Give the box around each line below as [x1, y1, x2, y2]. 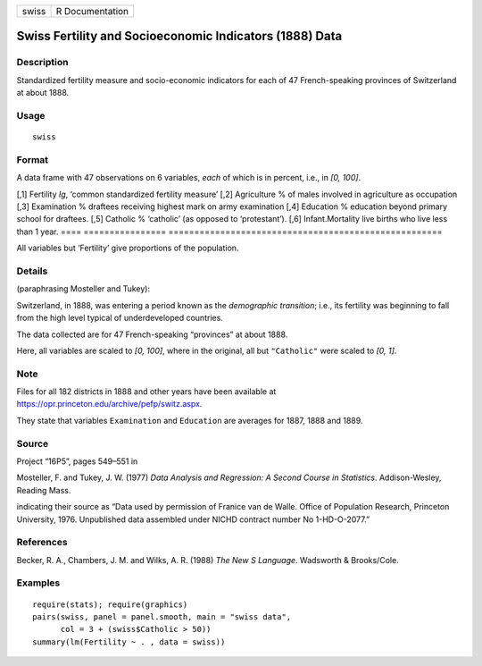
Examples [16, 577, 61, 589]
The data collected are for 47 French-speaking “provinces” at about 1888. [16, 329, 288, 340]
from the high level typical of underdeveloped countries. [16, 313, 223, 324]
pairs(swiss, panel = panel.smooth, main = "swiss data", [32, 612, 292, 622]
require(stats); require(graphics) [32, 599, 188, 610]
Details [16, 265, 48, 277]
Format [16, 153, 49, 165]
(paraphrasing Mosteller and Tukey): [16, 283, 151, 294]
